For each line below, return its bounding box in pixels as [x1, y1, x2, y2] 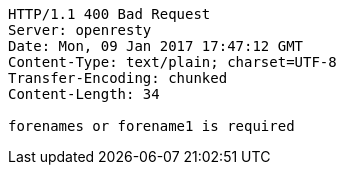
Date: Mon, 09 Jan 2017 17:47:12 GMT [8, 38, 304, 54]
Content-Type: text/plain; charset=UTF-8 [8, 54, 337, 70]
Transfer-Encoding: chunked [8, 70, 228, 86]
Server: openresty [8, 22, 152, 38]
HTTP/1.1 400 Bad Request [8, 6, 211, 22]
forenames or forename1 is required [8, 118, 295, 134]
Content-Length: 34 [8, 86, 160, 102]
